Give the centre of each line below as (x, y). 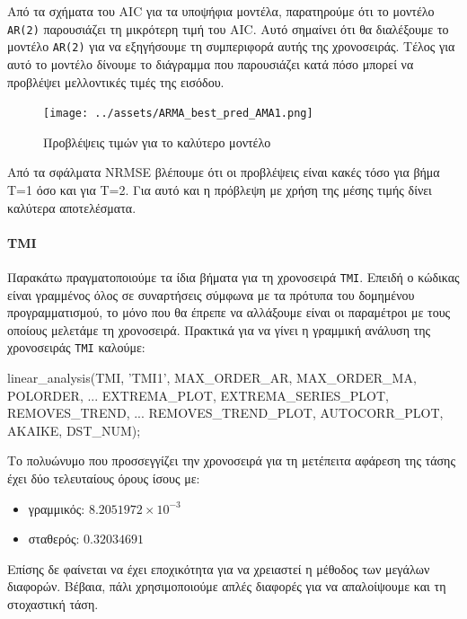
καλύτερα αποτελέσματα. (72, 207)
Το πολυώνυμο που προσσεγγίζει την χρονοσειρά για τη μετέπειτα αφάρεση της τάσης (231, 460)
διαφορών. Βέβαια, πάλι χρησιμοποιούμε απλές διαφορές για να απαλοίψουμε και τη (227, 586)
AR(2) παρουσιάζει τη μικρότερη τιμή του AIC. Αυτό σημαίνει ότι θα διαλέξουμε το (228, 28)
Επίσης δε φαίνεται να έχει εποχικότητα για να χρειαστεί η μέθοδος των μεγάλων (219, 568)
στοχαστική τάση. (53, 603)
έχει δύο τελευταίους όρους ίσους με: (104, 478)
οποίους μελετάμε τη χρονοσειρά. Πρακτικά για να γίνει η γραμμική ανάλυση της (219, 329)
